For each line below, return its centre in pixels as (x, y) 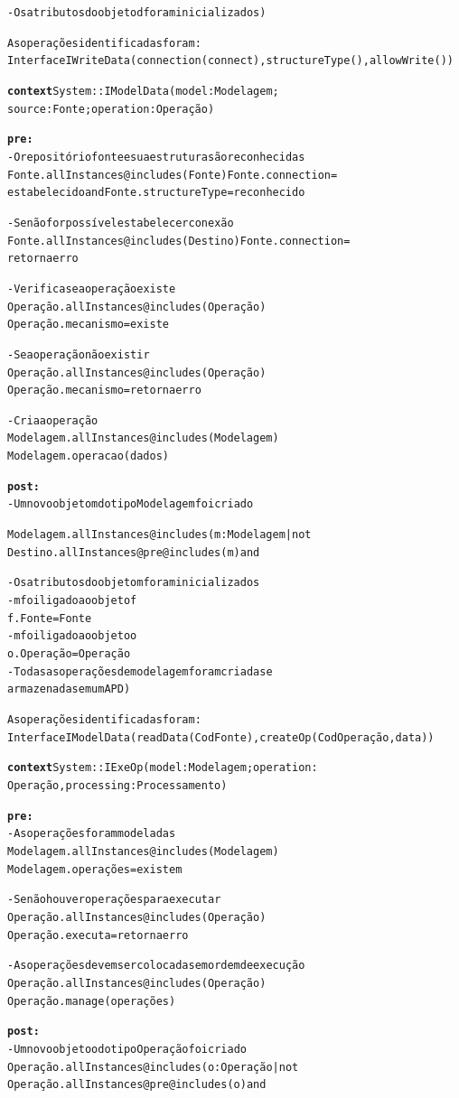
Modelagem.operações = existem (95, 869)
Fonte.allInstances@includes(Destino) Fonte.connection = (179, 241)
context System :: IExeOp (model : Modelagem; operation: (163, 768)
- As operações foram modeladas (92, 834)
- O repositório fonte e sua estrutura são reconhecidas (156, 157)
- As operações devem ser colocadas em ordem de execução (156, 966)
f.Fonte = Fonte (50, 618)
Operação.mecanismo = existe (88, 325)
